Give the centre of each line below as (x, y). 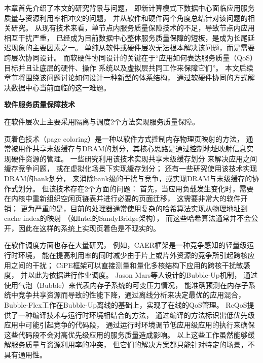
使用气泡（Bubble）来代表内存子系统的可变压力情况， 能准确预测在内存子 (126, 285)
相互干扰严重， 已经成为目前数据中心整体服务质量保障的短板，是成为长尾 (126, 37)
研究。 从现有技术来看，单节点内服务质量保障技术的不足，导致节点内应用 (133, 28)
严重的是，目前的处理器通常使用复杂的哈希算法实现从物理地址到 (141, 208)
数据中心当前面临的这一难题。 (61, 87)
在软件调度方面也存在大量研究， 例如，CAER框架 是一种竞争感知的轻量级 (126, 245)
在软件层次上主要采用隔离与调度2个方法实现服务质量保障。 (102, 121)
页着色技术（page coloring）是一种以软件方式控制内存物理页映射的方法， (124, 138)
